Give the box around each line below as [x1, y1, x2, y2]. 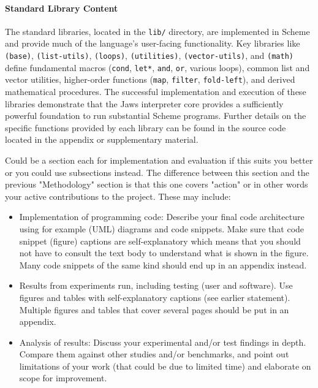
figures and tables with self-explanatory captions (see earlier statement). [19, 291, 290, 303]
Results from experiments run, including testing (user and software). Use [19, 279, 293, 292]
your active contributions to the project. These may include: [5, 189, 231, 202]
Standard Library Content [5, 1, 118, 14]
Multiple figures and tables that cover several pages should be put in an [19, 303, 289, 316]
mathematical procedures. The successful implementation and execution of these [5, 85, 306, 98]
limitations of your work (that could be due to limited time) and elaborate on [19, 359, 311, 372]
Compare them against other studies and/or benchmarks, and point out [19, 348, 289, 360]
